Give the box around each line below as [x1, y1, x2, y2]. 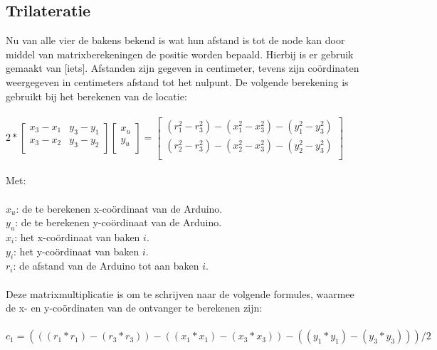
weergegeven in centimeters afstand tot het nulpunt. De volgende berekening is [6, 74, 349, 89]
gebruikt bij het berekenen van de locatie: [6, 88, 187, 103]
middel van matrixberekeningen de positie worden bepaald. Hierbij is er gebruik [6, 46, 354, 61]
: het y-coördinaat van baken [14, 243, 139, 258]
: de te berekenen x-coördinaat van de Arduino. [16, 201, 223, 216]
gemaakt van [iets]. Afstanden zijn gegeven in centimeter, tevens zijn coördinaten [6, 60, 359, 75]
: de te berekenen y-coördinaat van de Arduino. [15, 215, 222, 230]
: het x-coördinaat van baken [14, 230, 140, 245]
